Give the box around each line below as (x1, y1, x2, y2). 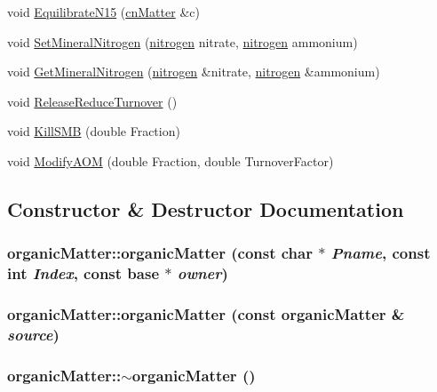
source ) (7, 323, 60, 345)
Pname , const (330, 242, 431, 264)
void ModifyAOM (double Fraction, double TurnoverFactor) (7, 151, 334, 170)
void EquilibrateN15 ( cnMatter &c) (7, 3, 200, 20)
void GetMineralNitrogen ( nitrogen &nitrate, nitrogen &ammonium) (7, 62, 380, 81)
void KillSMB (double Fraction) (7, 122, 180, 140)
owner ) (177, 262, 228, 284)
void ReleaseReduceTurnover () (7, 92, 178, 110)
